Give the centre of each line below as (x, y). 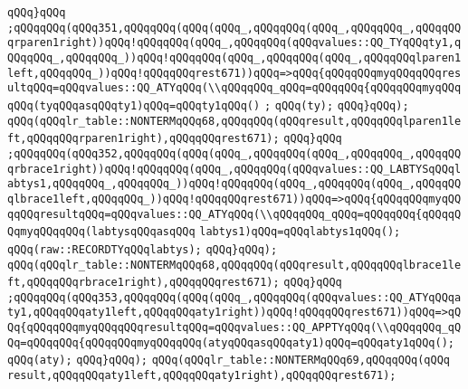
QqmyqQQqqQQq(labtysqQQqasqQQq (101, 232)
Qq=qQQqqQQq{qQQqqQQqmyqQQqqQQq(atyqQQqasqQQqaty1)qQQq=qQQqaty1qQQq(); (231, 342)
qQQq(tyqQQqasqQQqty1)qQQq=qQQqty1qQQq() (134, 105)
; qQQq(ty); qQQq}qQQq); (336, 105)
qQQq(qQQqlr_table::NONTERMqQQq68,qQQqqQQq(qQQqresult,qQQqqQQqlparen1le (234, 121)
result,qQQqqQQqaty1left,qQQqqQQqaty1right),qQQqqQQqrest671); (202, 376)
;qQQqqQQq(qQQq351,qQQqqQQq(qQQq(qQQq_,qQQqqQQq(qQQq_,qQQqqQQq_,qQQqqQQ (234, 28)
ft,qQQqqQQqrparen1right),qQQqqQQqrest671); (143, 139)
